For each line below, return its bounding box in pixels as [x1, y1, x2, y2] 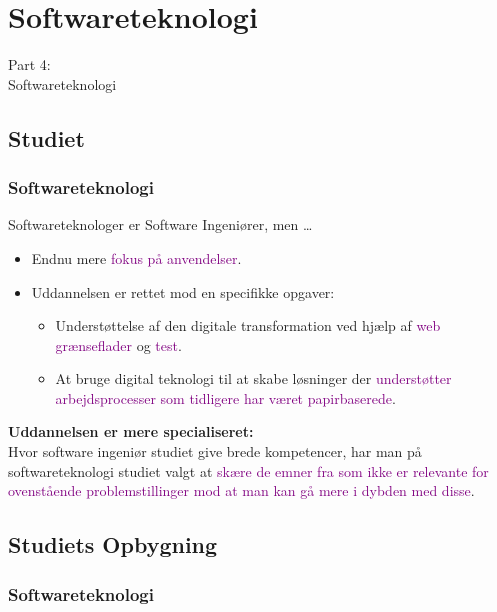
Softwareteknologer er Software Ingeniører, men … [8, 214, 313, 235]
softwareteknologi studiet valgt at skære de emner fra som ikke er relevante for [8, 460, 489, 481]
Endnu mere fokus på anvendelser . [31, 247, 242, 268]
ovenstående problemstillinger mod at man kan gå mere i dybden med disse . [8, 480, 475, 501]
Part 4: [8, 54, 51, 75]
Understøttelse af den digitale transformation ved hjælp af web [55, 315, 441, 336]
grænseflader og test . [55, 334, 182, 355]
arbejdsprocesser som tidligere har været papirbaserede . [55, 387, 396, 408]
